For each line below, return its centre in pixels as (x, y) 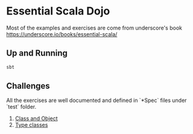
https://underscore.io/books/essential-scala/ (62, 34)
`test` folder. (21, 107)
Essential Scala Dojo (58, 11)
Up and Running (37, 53)
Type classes (31, 125)
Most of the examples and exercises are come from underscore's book (94, 28)
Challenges (28, 86)
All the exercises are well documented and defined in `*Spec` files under (96, 100)
